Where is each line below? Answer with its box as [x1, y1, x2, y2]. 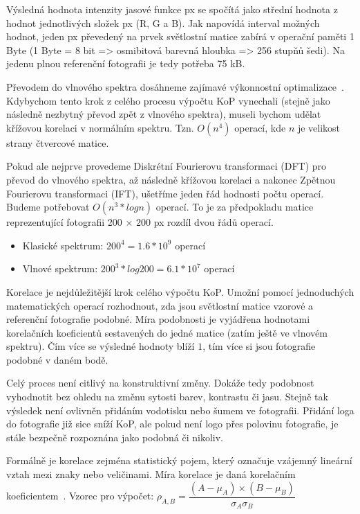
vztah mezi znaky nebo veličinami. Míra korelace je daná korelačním [6, 467, 296, 481]
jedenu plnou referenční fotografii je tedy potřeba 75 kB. [6, 56, 245, 71]
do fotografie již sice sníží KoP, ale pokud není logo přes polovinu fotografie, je [6, 416, 339, 431]
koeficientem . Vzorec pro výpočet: [6, 488, 154, 503]
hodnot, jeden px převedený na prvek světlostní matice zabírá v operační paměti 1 [6, 29, 354, 44]
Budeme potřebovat [6, 200, 90, 214]
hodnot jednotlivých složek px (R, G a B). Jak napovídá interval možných [6, 15, 320, 30]
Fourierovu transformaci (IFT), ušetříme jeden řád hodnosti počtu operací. [6, 186, 324, 200]
